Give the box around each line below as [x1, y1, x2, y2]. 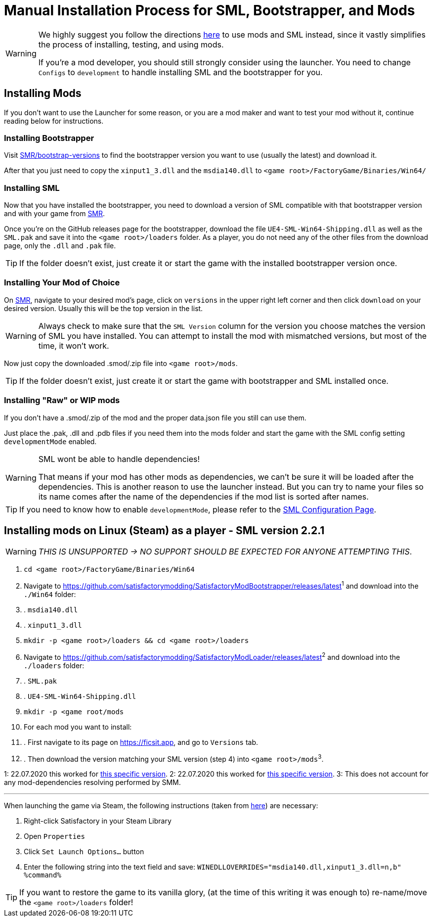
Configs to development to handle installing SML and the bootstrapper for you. [38, 67, 323, 77]
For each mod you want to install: [24, 722, 132, 731]
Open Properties [24, 832, 85, 841]
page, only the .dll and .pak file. [4, 241, 116, 250]
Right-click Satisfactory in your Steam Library [24, 817, 172, 826]
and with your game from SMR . [4, 209, 105, 218]
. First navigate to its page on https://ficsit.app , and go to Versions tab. [24, 737, 259, 746]
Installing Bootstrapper [4, 133, 94, 143]
